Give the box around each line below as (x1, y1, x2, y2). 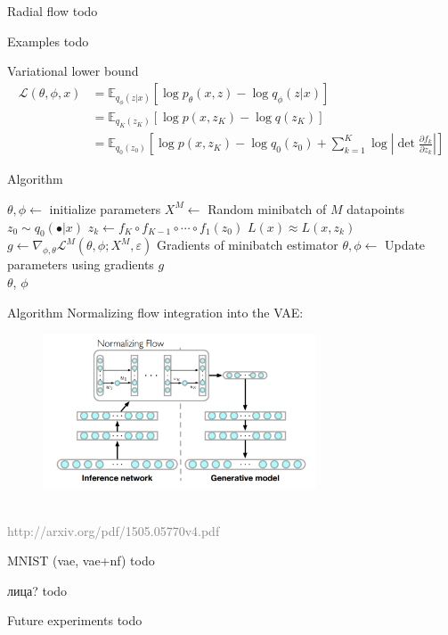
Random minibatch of (208, 199, 327, 218)
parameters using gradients (7, 255, 154, 274)
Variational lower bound (7, 62, 139, 80)
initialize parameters (49, 199, 161, 218)
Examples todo (7, 31, 89, 50)
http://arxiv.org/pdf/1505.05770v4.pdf (7, 521, 220, 540)
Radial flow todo (7, 2, 98, 20)
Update (384, 235, 426, 254)
